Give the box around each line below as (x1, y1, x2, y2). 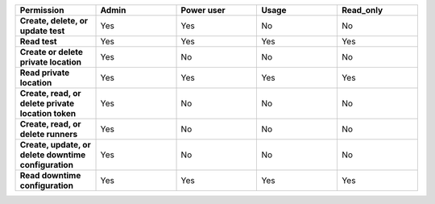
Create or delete (19, 47, 84, 57)
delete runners (19, 129, 78, 139)
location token (19, 108, 77, 119)
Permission (19, 5, 64, 15)
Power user (180, 5, 226, 15)
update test (19, 25, 65, 36)
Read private (19, 67, 70, 78)
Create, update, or (19, 139, 92, 150)
